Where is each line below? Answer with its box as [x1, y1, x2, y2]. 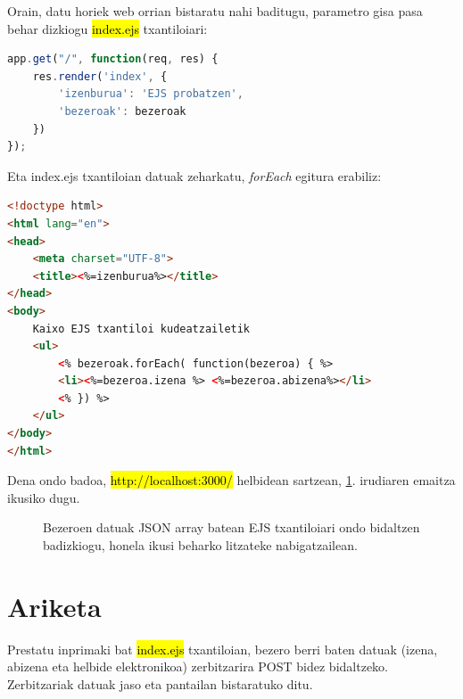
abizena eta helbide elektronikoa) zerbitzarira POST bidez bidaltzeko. [7, 657, 388, 676]
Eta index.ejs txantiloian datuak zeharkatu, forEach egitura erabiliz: [7, 166, 382, 185]
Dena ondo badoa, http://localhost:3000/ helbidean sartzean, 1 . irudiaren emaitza [7, 471, 456, 489]
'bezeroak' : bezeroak [58, 104, 186, 118]
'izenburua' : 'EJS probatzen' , [58, 87, 244, 101]
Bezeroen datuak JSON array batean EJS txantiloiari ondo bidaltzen [43, 518, 420, 537]
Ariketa [7, 588, 102, 624]
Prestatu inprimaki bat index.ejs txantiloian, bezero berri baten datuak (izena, [7, 639, 438, 658]
